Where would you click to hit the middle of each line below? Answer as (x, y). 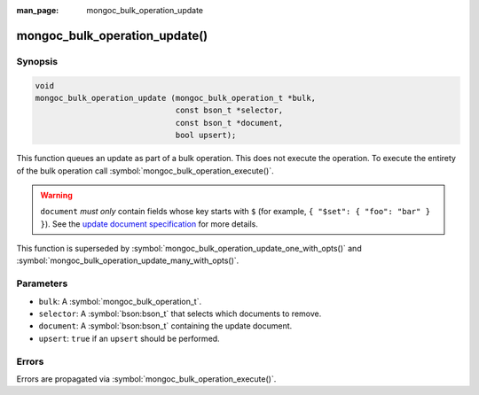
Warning (56, 195)
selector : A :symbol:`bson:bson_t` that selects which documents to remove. (180, 314)
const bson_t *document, (229, 123)
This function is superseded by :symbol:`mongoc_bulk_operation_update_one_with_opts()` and (189, 249)
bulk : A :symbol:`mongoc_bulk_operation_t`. (120, 301)
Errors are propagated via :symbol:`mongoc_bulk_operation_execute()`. (146, 379)
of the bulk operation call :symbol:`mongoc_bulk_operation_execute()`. (145, 170)
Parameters (42, 283)
